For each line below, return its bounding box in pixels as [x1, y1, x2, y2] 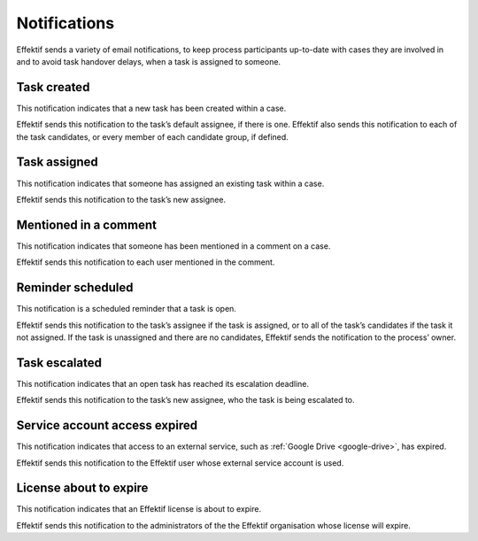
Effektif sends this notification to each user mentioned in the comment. [16, 257, 275, 267]
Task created [16, 80, 90, 95]
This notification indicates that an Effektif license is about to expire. [16, 504, 261, 514]
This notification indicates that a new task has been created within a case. [16, 103, 287, 113]
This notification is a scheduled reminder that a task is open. [16, 304, 236, 314]
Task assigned [16, 155, 99, 170]
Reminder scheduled [16, 280, 134, 296]
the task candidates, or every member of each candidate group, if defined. [16, 131, 289, 142]
